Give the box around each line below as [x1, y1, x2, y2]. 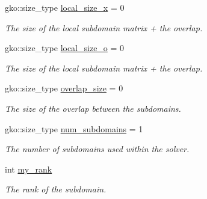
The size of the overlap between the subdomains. [5, 102, 181, 114]
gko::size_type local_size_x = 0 [5, 1, 125, 13]
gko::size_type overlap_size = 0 [5, 82, 123, 94]
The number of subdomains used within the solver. [5, 142, 190, 155]
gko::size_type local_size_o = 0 [5, 41, 125, 54]
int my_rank [5, 162, 52, 175]
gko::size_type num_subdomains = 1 [5, 122, 143, 135]
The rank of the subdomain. [5, 183, 107, 195]
